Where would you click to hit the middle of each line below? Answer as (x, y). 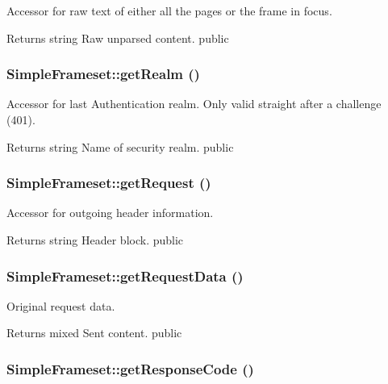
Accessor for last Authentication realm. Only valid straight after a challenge (194, 104)
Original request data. (61, 305)
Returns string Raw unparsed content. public (118, 38)
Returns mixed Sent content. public (94, 333)
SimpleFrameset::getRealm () (103, 74)
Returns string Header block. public (95, 240)
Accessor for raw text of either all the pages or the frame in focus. (169, 10)
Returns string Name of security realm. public (120, 146)
